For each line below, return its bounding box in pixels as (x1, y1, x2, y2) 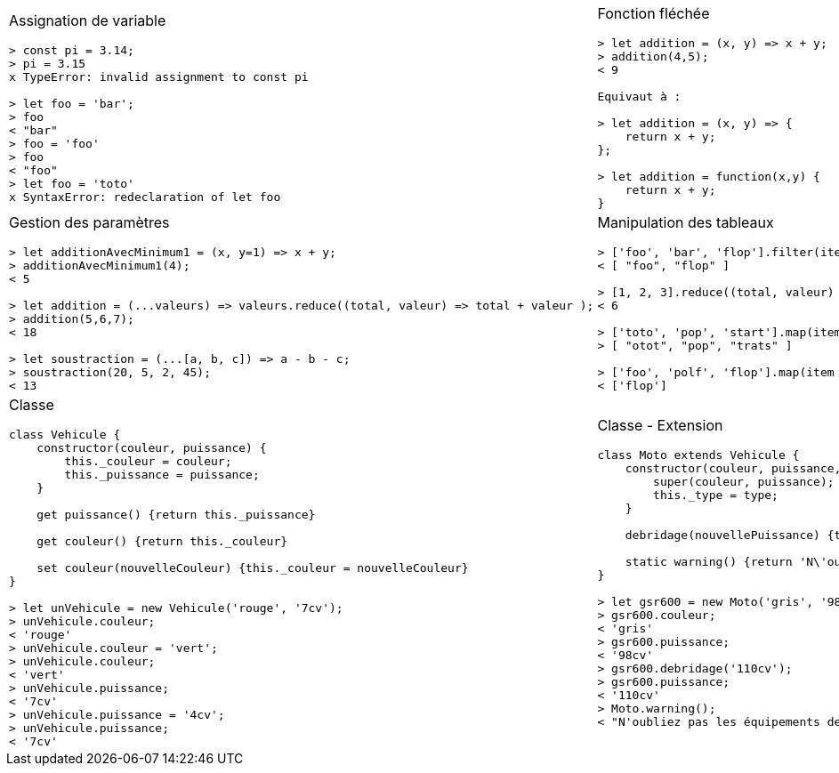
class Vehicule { (9, 428, 121, 441)
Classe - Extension (597, 415, 723, 434)
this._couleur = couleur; (64, 455, 232, 468)
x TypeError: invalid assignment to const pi (9, 69, 309, 84)
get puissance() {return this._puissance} (36, 508, 316, 521)
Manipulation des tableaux (597, 213, 774, 231)
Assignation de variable (9, 11, 166, 29)
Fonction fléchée (597, 4, 710, 22)
